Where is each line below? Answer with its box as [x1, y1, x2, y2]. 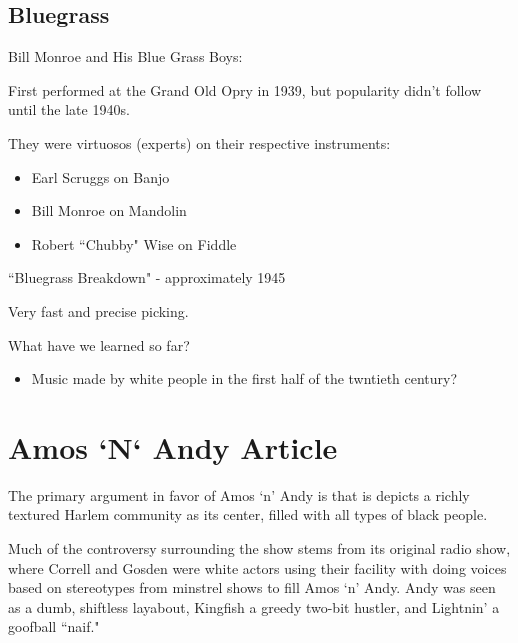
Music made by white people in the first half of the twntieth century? [31, 368, 458, 389]
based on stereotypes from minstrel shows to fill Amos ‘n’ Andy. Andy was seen [8, 577, 496, 598]
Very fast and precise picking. [8, 300, 189, 321]
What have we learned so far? [8, 334, 190, 355]
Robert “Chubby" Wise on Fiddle [31, 233, 237, 254]
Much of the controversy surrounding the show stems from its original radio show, [8, 538, 511, 559]
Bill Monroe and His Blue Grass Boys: [8, 46, 243, 67]
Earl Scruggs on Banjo [31, 166, 170, 187]
